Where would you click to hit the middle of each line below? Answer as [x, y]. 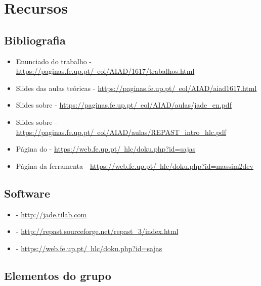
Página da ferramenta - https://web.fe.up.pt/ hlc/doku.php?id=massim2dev [135, 165]
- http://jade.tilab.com [51, 214]
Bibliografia [35, 40]
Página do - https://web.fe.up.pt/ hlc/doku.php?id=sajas [106, 149]
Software [27, 193]
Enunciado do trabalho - [54, 61]
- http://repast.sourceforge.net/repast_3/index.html [97, 231]
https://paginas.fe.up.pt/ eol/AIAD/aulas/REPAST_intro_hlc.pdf [121, 132]
